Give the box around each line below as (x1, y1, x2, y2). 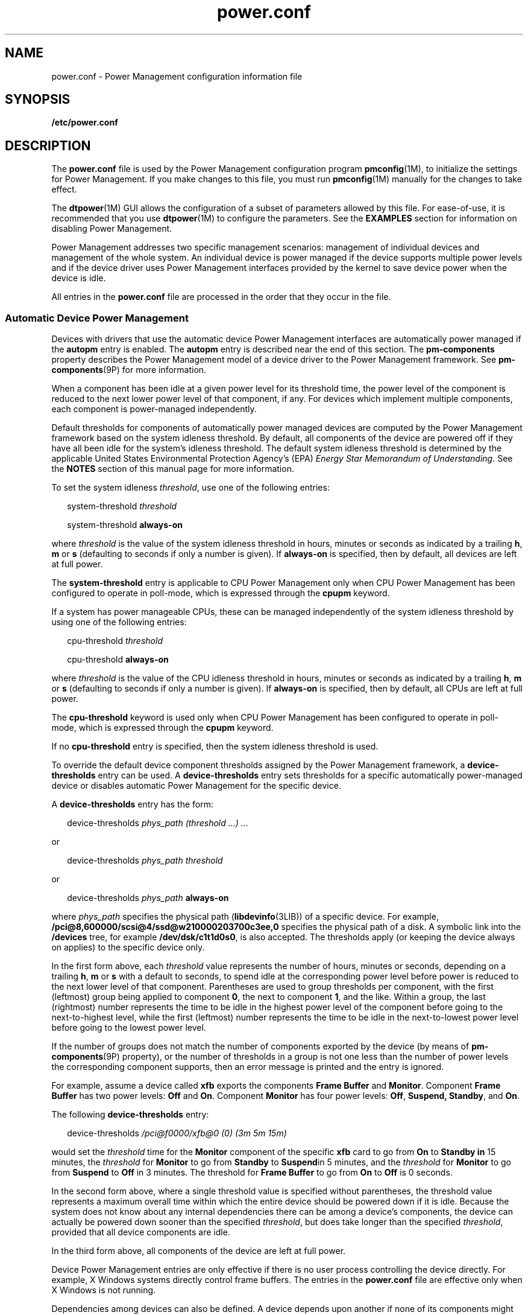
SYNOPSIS (5, 92, 71, 107)
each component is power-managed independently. (51, 404, 257, 415)
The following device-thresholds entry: (51, 1109, 209, 1120)
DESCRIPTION (5, 138, 91, 153)
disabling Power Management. (51, 223, 172, 234)
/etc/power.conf (51, 117, 118, 128)
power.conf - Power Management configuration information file (51, 71, 303, 81)
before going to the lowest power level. (51, 1022, 206, 1033)
